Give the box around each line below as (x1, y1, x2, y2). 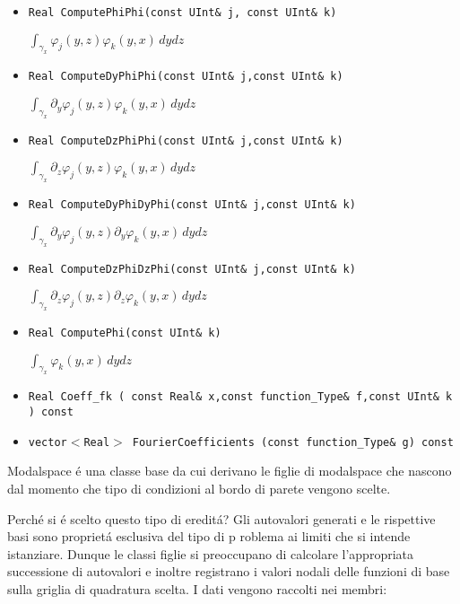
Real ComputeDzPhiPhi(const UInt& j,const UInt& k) (28, 134, 343, 147)
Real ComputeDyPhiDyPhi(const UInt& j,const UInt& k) (28, 198, 356, 212)
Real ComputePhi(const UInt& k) (28, 327, 221, 340)
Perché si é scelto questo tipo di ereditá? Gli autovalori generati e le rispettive (7, 509, 436, 528)
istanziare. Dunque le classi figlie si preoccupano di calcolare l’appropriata (7, 544, 413, 563)
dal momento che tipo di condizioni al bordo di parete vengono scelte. (7, 479, 391, 497)
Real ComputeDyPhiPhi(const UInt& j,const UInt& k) (28, 70, 343, 83)
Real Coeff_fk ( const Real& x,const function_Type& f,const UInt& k (28, 390, 453, 404)
